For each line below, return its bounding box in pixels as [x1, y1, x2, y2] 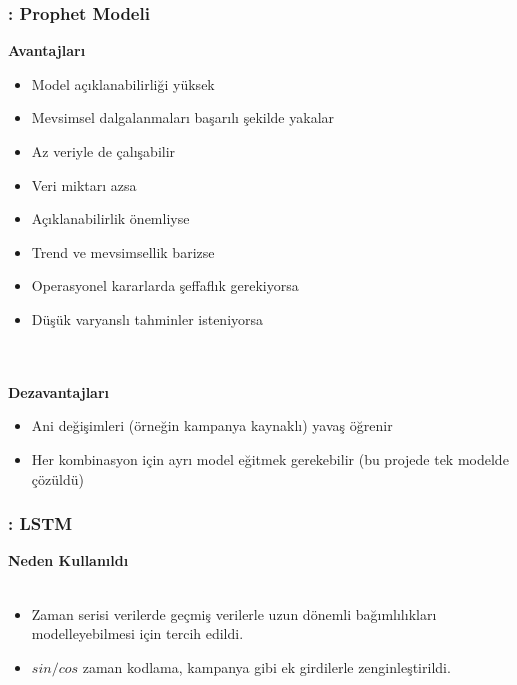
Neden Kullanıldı [8, 550, 129, 571]
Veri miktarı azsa [31, 174, 137, 195]
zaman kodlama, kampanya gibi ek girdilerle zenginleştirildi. [82, 656, 451, 677]
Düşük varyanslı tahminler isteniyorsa [31, 308, 264, 329]
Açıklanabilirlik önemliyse [31, 208, 190, 229]
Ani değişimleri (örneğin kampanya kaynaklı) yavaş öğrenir [31, 415, 393, 436]
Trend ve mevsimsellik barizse [31, 241, 215, 262]
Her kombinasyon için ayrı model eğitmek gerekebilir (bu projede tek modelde [31, 448, 509, 469]
